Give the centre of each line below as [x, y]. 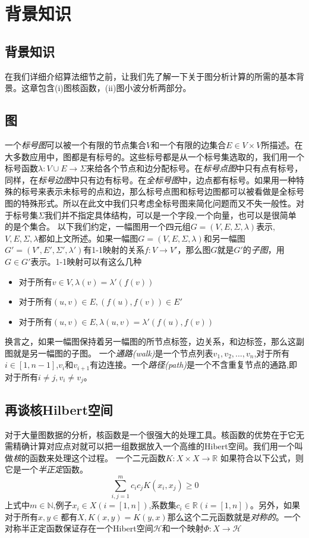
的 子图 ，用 [264, 250]
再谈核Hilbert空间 [59, 409]
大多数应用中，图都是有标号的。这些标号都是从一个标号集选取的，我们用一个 [154, 156]
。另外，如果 [275, 505]
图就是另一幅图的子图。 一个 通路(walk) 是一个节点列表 [109, 353]
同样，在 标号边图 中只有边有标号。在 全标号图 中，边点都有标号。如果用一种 [150, 179]
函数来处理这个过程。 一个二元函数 [97, 457]
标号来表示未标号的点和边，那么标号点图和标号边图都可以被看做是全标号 [163, 191]
